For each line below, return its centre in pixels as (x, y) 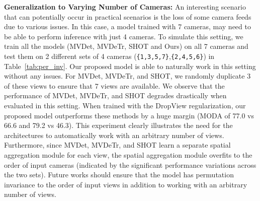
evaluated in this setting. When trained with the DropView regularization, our (125, 105)
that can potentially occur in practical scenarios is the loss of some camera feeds (128, 16)
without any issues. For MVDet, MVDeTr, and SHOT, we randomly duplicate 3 (127, 76)
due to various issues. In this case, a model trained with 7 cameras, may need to (127, 26)
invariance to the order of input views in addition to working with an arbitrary (126, 184)
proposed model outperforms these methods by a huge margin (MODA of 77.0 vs (129, 115)
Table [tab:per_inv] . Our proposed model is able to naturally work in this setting (130, 66)
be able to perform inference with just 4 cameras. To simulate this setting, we (124, 36)
